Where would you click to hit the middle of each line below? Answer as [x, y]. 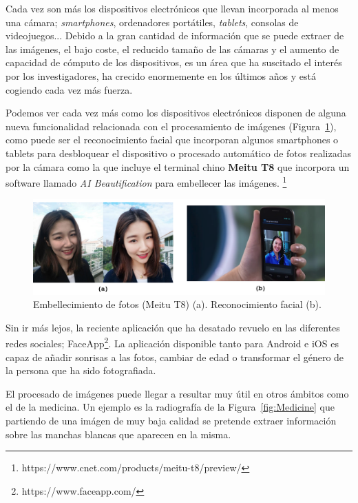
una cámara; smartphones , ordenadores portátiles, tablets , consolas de [152, 22]
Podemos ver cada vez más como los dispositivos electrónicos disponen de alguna [176, 113]
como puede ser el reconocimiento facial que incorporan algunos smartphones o [172, 140]
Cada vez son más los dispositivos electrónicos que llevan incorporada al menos [172, 8]
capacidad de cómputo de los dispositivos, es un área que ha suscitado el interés [174, 62]
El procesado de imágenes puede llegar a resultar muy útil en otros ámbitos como [177, 393]
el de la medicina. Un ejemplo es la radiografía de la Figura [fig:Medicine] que [170, 407]
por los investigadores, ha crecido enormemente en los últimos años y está [161, 75]
